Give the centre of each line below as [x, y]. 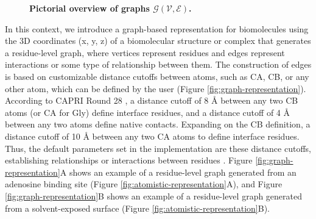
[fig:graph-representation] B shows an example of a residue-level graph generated [154, 196]
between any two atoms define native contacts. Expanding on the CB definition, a [158, 124]
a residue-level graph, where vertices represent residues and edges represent [145, 52]
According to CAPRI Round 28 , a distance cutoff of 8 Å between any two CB [152, 100]
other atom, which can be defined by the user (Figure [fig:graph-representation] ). [156, 88]
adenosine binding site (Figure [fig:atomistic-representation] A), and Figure [144, 184]
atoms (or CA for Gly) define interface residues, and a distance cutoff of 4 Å [147, 112]
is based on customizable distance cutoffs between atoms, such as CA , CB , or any [157, 76]
